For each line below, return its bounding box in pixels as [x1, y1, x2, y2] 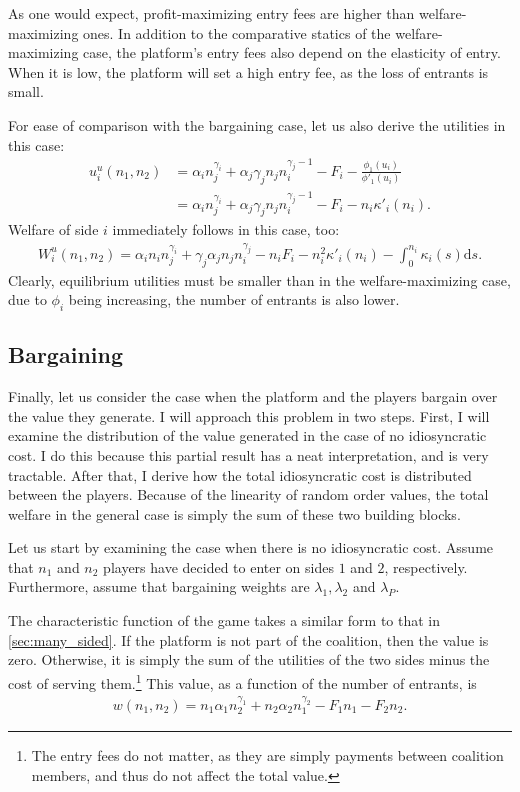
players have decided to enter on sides [103, 556, 334, 577]
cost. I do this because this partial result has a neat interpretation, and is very [8, 444, 489, 465]
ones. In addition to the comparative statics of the [83, 22, 391, 43]
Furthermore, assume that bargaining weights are [8, 576, 310, 597]
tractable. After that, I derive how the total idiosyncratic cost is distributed [8, 464, 472, 485]
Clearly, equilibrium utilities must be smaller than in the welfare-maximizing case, [8, 269, 511, 290]
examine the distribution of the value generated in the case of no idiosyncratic [8, 425, 487, 446]
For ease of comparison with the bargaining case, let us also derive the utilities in [8, 114, 506, 135]
